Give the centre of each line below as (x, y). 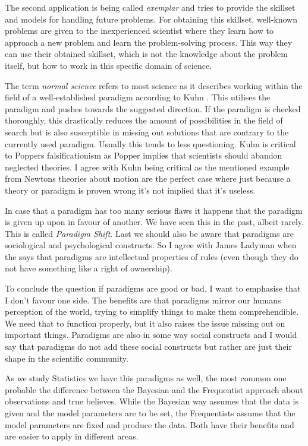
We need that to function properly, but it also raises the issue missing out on (145, 323)
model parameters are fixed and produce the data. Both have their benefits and (150, 424)
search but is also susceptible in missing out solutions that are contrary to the (147, 132)
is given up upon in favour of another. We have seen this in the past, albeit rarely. (154, 222)
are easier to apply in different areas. (72, 436)
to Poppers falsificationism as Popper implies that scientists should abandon (144, 155)
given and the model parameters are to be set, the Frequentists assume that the (150, 413)
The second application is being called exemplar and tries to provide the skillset (150, 7)
